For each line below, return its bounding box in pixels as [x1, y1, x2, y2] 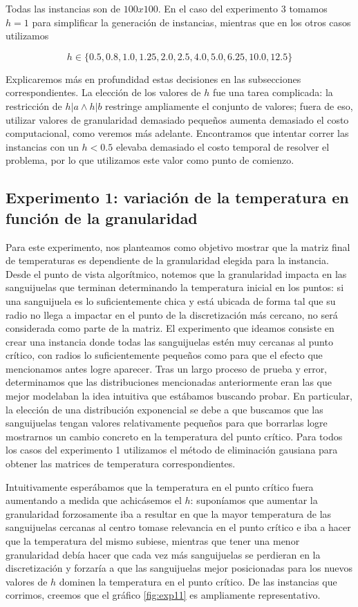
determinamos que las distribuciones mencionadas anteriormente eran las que [6, 375, 332, 389]
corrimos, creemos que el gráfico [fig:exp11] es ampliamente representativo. [6, 588, 321, 602]
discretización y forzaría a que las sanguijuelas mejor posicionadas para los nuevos [6, 561, 353, 575]
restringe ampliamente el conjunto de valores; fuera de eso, [105, 98, 353, 113]
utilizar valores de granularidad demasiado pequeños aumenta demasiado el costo [6, 112, 349, 127]
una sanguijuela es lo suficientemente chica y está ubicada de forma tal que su [6, 293, 336, 308]
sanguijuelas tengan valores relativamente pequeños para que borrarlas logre [6, 415, 328, 430]
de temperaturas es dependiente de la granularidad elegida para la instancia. [6, 253, 329, 268]
